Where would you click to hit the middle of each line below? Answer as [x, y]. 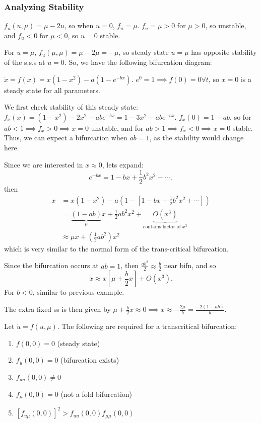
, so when [79, 25]
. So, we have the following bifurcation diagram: [138, 62]
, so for [241, 116]
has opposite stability [224, 52]
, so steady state [144, 52]
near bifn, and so [190, 265]
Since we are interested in [44, 164]
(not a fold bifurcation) [96, 394]
